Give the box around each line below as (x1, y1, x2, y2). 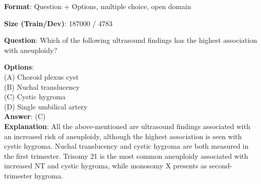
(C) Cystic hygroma (4, 91, 66, 102)
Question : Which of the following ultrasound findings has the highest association (4, 35, 257, 45)
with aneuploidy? (4, 44, 58, 55)
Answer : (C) (4, 111, 46, 121)
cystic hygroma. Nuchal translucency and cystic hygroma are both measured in (4, 141, 249, 151)
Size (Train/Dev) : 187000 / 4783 (4, 18, 113, 28)
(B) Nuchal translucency (4, 81, 80, 92)
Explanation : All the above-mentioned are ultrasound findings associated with (4, 120, 250, 131)
